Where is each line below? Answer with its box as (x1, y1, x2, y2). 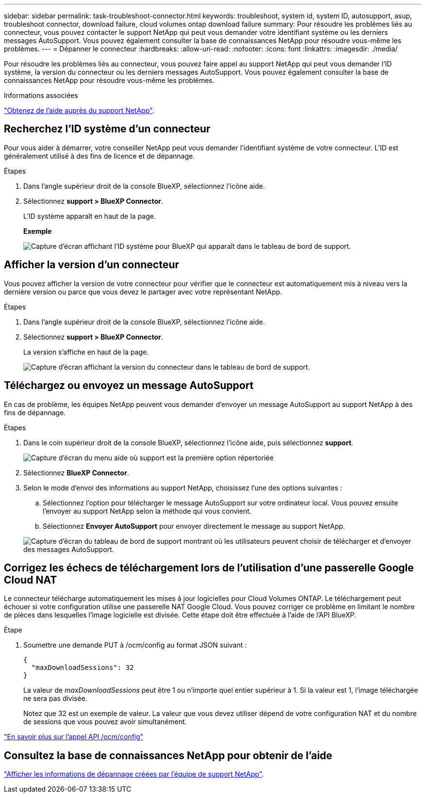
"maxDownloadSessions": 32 (31, 664, 134, 672)
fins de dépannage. (4, 408, 66, 417)
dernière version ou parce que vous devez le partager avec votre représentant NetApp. (4, 287, 282, 296)
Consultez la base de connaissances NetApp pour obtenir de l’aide (4, 749, 332, 762)
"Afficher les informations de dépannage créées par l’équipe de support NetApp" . (4, 770, 264, 779)
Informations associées (4, 91, 78, 99)
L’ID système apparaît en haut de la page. (23, 211, 156, 220)
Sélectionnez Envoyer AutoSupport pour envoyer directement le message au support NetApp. (43, 521, 345, 530)
